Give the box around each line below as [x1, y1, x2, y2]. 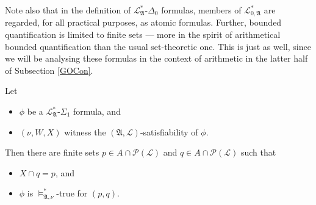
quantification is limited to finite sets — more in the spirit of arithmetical [5, 28, 281, 41]
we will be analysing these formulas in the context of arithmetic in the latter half [5, 52, 308, 65]
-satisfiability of [140, 125, 198, 138]
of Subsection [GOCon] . [5, 63, 93, 76]
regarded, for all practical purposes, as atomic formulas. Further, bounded [5, 16, 282, 29]
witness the [64, 125, 106, 138]
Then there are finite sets [5, 146, 99, 159]
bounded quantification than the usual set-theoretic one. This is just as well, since [5, 40, 311, 52]
